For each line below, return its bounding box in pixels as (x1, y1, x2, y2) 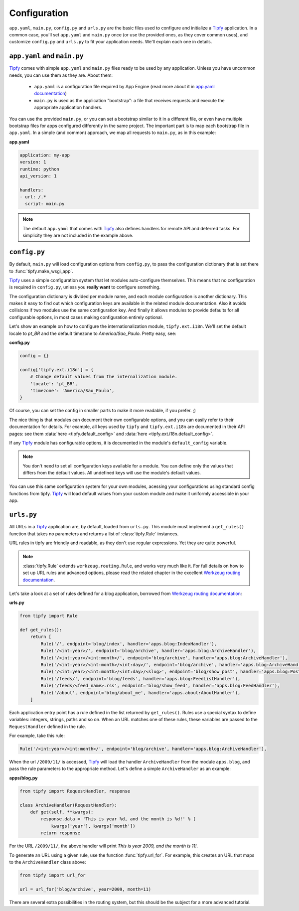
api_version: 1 (19, 173, 57, 179)
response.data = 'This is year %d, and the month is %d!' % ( (40, 816, 196, 822)
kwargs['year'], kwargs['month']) (51, 823, 136, 829)
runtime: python (19, 166, 60, 172)
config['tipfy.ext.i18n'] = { (19, 367, 94, 372)
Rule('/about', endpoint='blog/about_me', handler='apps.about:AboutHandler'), (40, 690, 241, 695)
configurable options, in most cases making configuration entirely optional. (9, 314, 163, 320)
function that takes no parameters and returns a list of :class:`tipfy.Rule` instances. (9, 531, 179, 537)
